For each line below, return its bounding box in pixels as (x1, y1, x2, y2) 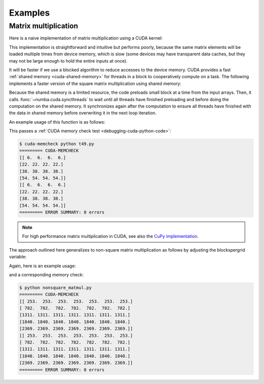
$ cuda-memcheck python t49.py (19, 141, 95, 147)
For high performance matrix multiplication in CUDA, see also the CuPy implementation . (22, 234, 199, 239)
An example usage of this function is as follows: (9, 119, 106, 125)
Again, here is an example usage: (9, 263, 76, 269)
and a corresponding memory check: (9, 272, 84, 277)
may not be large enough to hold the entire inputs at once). (9, 58, 128, 64)
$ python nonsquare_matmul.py (19, 285, 92, 290)
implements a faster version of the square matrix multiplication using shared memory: (9, 81, 181, 86)
